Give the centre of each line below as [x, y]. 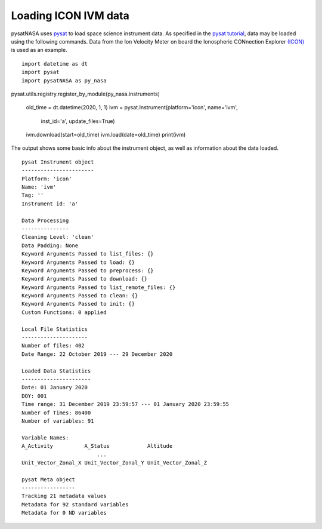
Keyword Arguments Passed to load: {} [78, 262]
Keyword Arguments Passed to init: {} [78, 304]
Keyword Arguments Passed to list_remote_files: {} [99, 287]
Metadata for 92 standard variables [75, 504]
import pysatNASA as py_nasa [64, 80]
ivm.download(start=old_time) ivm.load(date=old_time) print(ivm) [106, 135]
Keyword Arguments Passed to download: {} [85, 279]
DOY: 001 [34, 396]
